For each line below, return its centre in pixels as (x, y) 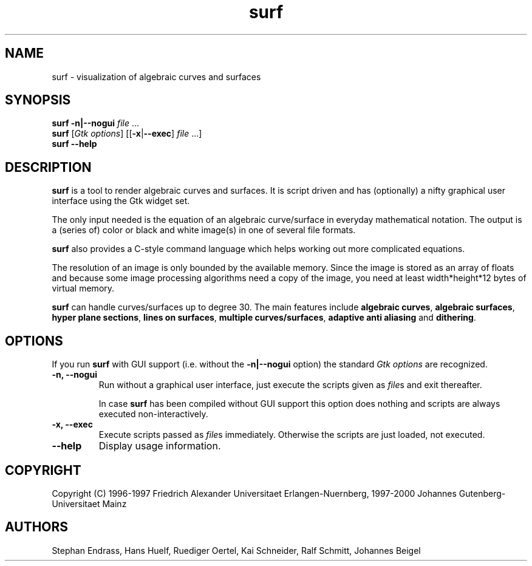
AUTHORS (37, 527)
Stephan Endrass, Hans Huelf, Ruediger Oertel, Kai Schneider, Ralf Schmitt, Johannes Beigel (236, 550)
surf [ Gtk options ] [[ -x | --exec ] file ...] (127, 134)
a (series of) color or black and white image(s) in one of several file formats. (204, 230)
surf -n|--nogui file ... (96, 123)
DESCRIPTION (48, 167)
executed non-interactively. (153, 414)
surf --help (74, 144)
